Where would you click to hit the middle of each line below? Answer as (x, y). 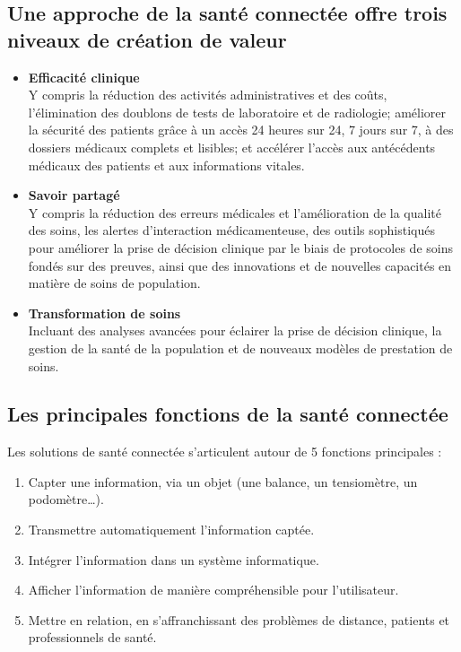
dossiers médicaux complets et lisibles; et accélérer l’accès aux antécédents (232, 147)
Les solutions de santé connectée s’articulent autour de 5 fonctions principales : (225, 452)
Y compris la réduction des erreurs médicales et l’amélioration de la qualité (235, 212)
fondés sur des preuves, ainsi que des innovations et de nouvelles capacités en (240, 265)
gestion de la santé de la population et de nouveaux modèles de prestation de (240, 348)
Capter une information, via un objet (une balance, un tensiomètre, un (223, 481)
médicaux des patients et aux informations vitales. (166, 165)
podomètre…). (66, 499)
